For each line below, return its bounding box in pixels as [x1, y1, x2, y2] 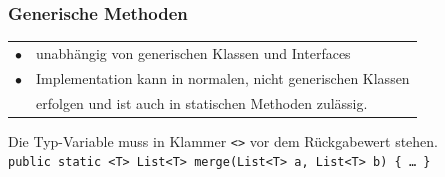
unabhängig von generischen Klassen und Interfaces [36, 42, 351, 63]
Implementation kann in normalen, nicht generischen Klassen [36, 67, 410, 88]
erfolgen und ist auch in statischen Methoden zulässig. [36, 92, 368, 113]
